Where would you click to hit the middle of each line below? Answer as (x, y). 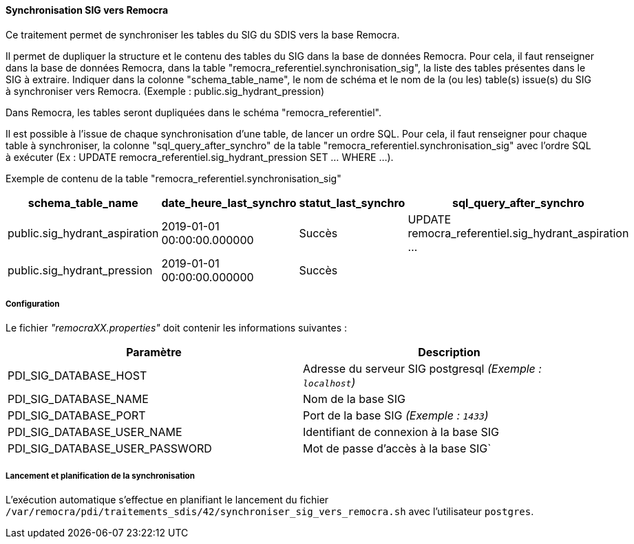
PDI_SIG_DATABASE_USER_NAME (95, 432)
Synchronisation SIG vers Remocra (87, 10)
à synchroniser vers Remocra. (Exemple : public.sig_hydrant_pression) (165, 91)
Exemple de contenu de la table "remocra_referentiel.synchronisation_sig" (173, 178)
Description (449, 352)
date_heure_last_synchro (229, 203)
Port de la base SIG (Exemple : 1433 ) (396, 416)
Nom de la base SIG (354, 399)
